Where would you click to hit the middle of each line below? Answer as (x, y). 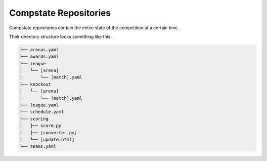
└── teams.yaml (38, 146)
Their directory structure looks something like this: (61, 37)
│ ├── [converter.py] (48, 133)
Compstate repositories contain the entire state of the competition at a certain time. (94, 28)
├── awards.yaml (39, 57)
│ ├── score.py (41, 126)
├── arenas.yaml (39, 50)
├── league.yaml (39, 105)
